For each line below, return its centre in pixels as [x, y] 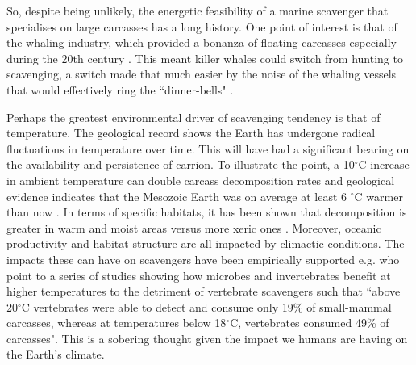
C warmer [379, 196]
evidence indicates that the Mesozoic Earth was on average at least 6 [177, 196]
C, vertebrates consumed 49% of [310, 323]
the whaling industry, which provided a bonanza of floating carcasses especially [202, 42]
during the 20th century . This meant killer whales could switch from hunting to [205, 58]
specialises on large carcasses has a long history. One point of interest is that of [202, 26]
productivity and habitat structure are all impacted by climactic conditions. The [206, 243]
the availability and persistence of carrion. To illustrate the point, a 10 [181, 164]
